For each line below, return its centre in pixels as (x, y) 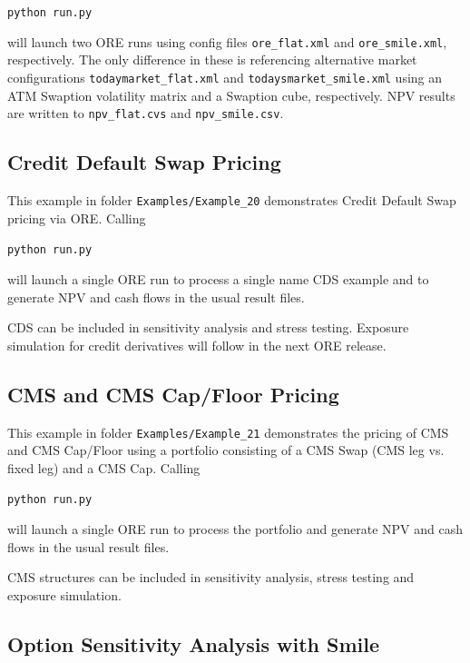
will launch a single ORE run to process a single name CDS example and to (218, 278)
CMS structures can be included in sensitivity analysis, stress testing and (211, 577)
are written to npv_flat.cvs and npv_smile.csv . (146, 113)
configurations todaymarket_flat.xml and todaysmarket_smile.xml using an (225, 77)
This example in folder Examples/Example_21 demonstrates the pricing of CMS (228, 432)
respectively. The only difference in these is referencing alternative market (212, 59)
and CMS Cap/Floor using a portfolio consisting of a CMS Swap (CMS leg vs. (226, 450)
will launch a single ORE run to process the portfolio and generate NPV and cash (235, 529)
